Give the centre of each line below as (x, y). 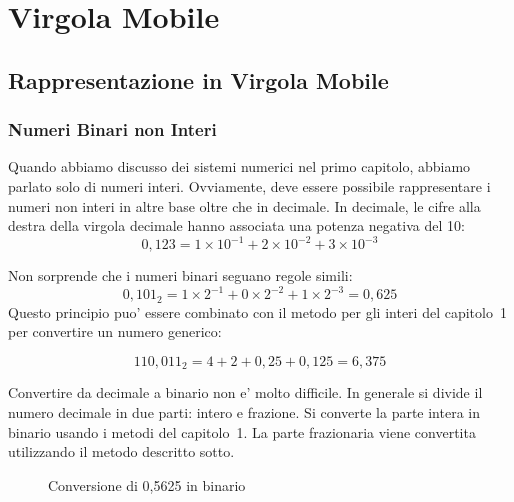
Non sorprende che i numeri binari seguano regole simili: (180, 275)
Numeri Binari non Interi (112, 129)
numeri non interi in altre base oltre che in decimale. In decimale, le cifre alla (244, 205)
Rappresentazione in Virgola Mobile (198, 79)
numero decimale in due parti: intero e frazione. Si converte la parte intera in (244, 412)
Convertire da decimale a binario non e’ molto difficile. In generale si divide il (245, 392)
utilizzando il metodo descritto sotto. (121, 451)
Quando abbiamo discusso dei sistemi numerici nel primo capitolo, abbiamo (239, 166)
